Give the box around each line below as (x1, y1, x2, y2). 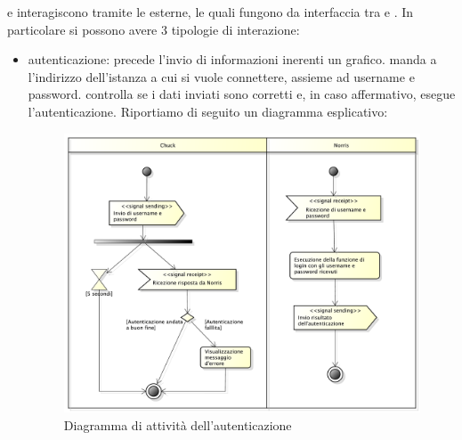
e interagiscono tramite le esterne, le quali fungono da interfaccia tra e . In (7, 3, 414, 20)
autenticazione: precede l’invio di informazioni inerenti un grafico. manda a (28, 50, 437, 69)
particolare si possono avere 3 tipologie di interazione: (7, 20, 300, 38)
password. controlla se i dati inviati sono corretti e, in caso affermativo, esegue (28, 85, 456, 103)
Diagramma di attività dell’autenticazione (63, 415, 292, 434)
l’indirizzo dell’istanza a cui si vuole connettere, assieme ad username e (28, 67, 415, 86)
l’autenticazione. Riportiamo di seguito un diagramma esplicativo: (28, 102, 388, 120)
